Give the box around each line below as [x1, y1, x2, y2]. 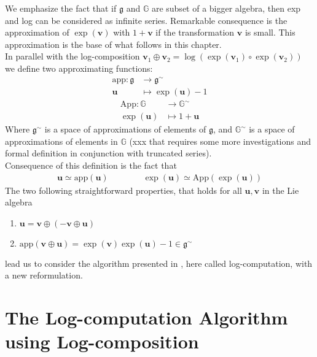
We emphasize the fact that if [5, 2, 117, 14]
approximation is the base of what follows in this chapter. [5, 37, 222, 50]
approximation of [5, 26, 69, 39]
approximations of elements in [5, 134, 118, 147]
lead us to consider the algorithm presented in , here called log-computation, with [5, 256, 313, 269]
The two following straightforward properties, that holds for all [5, 183, 242, 196]
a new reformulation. [5, 269, 83, 282]
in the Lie [262, 183, 299, 196]
